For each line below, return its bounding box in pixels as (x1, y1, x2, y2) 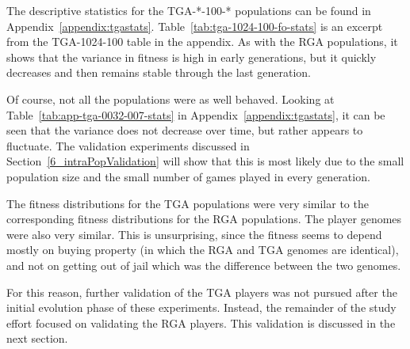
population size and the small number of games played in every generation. (6, 168, 370, 184)
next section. (6, 330, 68, 347)
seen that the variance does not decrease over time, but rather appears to (6, 122, 363, 138)
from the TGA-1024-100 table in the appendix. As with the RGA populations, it (6, 33, 398, 50)
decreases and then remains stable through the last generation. (6, 64, 311, 81)
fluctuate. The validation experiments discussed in (6, 137, 250, 154)
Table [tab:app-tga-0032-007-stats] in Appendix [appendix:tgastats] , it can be (6, 106, 385, 123)
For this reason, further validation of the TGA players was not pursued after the (6, 283, 397, 300)
